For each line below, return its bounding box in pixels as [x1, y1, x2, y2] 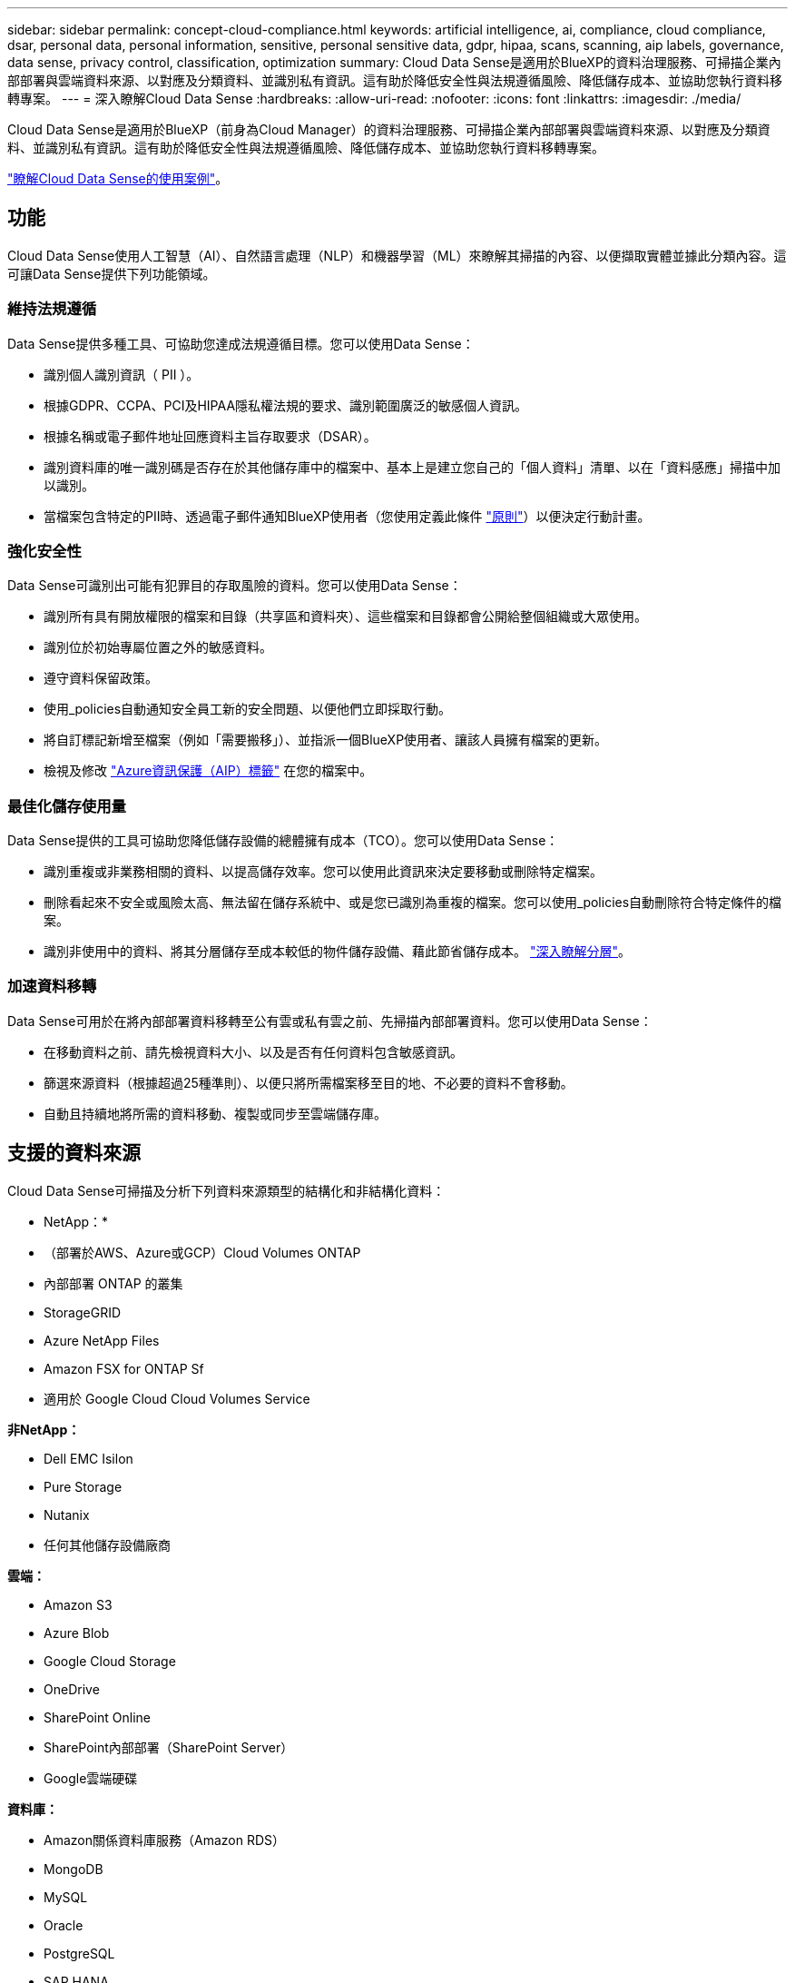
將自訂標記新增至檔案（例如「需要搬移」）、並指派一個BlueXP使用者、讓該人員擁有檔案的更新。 [44, 732, 608, 748]
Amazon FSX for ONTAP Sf [44, 1360, 204, 1376]
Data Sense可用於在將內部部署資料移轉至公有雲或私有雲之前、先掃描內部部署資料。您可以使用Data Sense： [7, 1012, 653, 1029]
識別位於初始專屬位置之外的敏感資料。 [44, 639, 272, 656]
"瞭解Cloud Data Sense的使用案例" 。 [7, 171, 229, 186]
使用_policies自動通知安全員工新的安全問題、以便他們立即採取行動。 [44, 701, 452, 717]
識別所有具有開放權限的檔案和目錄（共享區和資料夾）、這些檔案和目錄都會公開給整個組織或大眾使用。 [44, 608, 647, 625]
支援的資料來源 [7, 1141, 141, 1165]
